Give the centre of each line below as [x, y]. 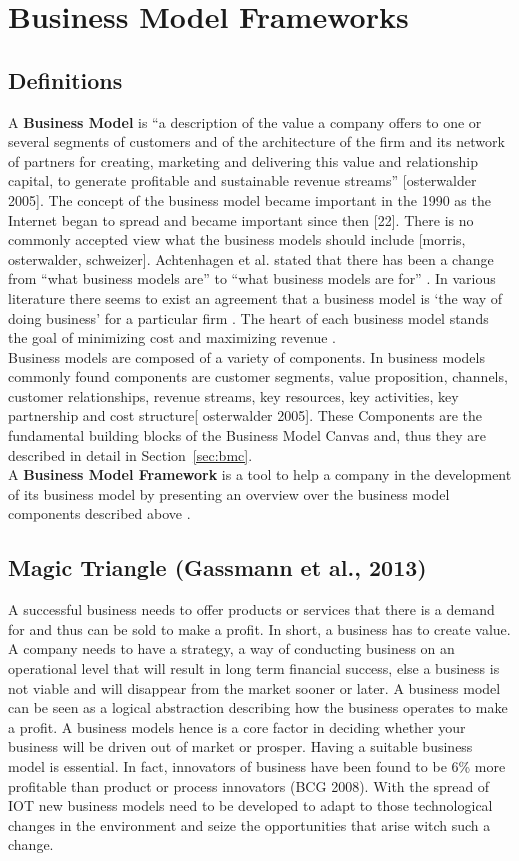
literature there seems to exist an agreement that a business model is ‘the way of [255, 297]
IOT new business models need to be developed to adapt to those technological [250, 805]
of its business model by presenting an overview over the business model [229, 493]
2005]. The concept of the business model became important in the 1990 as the [249, 199]
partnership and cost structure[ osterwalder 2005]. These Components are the [245, 415]
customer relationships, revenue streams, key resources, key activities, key [233, 395]
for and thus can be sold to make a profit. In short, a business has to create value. [259, 628]
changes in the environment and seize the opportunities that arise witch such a [249, 824]
